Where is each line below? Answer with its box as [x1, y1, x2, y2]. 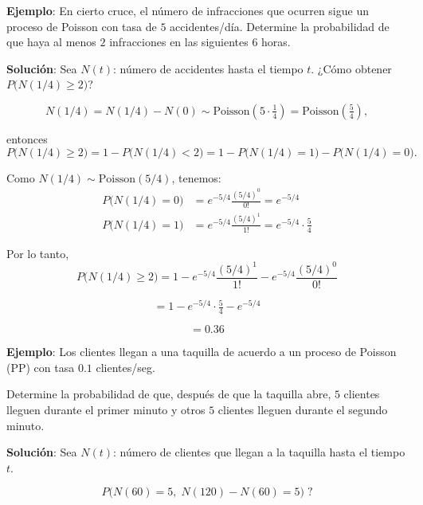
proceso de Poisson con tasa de [6, 18, 157, 34]
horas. [261, 33, 291, 50]
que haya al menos [6, 33, 96, 50]
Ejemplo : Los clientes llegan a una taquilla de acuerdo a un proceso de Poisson [6, 343, 397, 360]
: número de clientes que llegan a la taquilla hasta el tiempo [113, 444, 405, 460]
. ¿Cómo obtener [311, 60, 392, 76]
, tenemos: [171, 169, 221, 186]
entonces [6, 130, 48, 147]
